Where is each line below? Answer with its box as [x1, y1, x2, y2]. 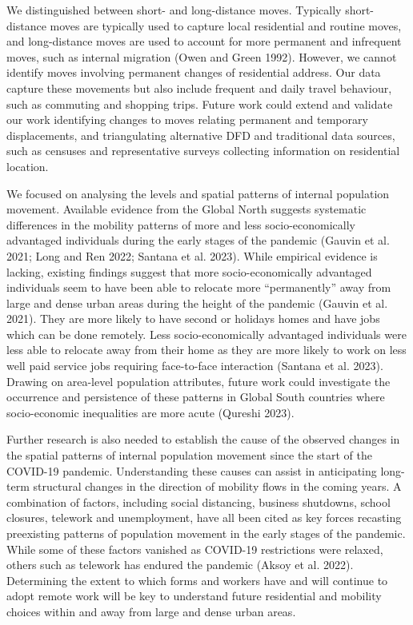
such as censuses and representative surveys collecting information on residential [6, 142, 400, 159]
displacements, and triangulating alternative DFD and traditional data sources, [6, 126, 395, 143]
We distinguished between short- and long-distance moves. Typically [6, 2, 342, 18]
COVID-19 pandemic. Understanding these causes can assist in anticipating [6, 462, 377, 479]
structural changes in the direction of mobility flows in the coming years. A [33, 478, 402, 495]
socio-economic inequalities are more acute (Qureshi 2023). [6, 404, 295, 420]
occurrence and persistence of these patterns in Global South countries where [6, 388, 385, 405]
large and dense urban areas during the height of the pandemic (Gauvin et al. [6, 294, 388, 311]
